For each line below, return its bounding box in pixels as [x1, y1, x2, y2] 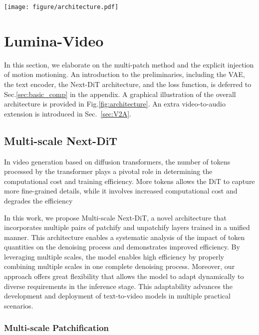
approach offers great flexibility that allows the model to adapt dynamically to [4, 271, 244, 281]
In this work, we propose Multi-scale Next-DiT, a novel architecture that [4, 212, 227, 222]
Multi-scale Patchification [4, 321, 109, 334]
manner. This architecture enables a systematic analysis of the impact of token [4, 231, 245, 242]
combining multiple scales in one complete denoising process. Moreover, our [4, 261, 235, 271]
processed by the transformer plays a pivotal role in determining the [4, 166, 213, 176]
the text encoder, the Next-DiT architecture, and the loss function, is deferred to [4, 78, 252, 89]
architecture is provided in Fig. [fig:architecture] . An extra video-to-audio [4, 98, 226, 109]
